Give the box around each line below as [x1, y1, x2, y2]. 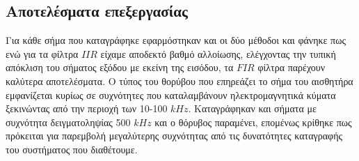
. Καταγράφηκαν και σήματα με [188, 101, 317, 116]
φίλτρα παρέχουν [257, 60, 326, 75]
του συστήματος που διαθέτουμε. [6, 141, 138, 156]
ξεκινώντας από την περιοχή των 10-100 [6, 101, 168, 116]
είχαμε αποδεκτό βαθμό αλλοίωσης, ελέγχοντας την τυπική [100, 46, 336, 61]
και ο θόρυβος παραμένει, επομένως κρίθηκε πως [154, 114, 352, 129]
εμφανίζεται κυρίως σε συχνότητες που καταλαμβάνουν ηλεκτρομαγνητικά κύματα [6, 87, 336, 102]
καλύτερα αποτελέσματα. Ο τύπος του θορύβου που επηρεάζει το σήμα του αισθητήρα [6, 73, 353, 88]
